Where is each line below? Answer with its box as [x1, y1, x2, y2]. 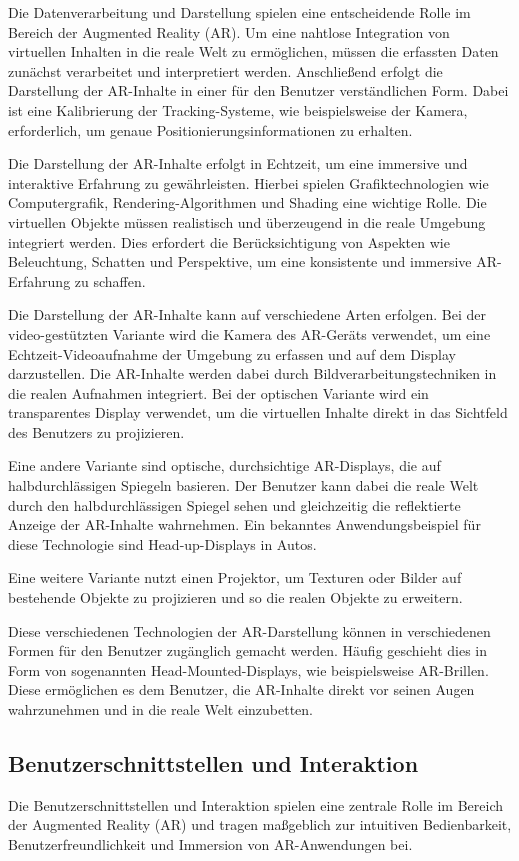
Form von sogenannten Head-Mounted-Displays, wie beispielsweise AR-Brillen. [8, 659, 489, 680]
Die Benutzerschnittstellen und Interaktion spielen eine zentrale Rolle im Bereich [8, 794, 504, 815]
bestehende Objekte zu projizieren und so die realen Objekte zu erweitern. [8, 587, 463, 608]
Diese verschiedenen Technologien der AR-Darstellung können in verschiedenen [8, 620, 491, 641]
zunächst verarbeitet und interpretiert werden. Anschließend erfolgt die [8, 60, 443, 81]
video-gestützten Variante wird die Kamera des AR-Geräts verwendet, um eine [8, 323, 491, 344]
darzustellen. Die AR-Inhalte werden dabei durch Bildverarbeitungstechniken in [8, 363, 497, 384]
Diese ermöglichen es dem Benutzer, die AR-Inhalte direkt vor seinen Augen [8, 679, 475, 700]
